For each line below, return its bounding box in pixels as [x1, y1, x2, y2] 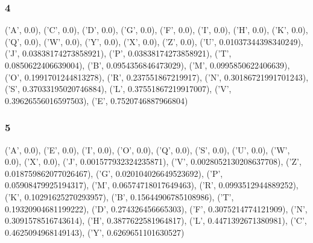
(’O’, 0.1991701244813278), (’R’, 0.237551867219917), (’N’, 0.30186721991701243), [5, 70, 309, 83]
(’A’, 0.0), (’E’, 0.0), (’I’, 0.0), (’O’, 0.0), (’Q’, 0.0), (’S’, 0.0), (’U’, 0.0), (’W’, [5, 143, 290, 156]
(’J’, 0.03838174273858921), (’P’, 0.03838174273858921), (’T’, [5, 47, 232, 60]
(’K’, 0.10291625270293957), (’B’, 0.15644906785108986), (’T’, [5, 190, 234, 203]
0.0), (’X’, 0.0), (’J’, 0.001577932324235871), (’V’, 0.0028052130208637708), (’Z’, [5, 155, 302, 168]
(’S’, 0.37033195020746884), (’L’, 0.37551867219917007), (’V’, [5, 82, 232, 95]
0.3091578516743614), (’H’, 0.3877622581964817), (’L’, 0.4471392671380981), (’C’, [5, 214, 307, 227]
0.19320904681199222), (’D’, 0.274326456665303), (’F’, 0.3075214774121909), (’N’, [5, 202, 308, 215]
